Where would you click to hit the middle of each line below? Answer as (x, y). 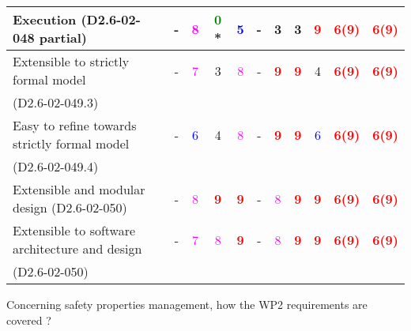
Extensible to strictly (71, 61)
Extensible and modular (79, 189)
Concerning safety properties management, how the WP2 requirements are (187, 304)
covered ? (29, 320)
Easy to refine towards (75, 125)
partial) (63, 38)
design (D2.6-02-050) (70, 207)
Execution (45, 19)
